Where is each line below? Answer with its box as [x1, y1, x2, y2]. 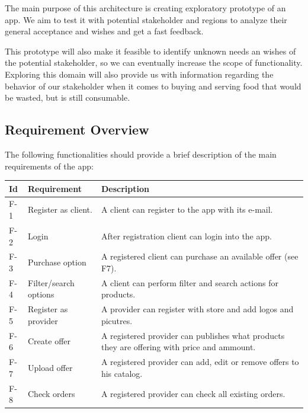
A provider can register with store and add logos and [101, 303, 294, 315]
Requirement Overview [5, 120, 149, 139]
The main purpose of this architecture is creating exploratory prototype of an [5, 2, 286, 14]
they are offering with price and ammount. [101, 341, 256, 353]
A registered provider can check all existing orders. [101, 388, 285, 400]
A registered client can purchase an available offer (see [101, 250, 299, 262]
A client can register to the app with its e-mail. [101, 203, 273, 216]
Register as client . [28, 203, 92, 216]
